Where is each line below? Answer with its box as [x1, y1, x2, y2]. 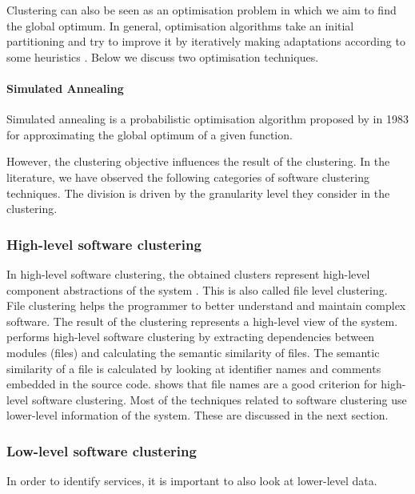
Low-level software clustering [6, 440, 197, 460]
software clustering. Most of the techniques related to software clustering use [31, 391, 407, 408]
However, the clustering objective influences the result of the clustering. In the [6, 153, 390, 170]
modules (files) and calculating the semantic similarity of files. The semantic [6, 343, 380, 360]
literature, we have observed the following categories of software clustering [6, 168, 369, 185]
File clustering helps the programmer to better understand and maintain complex [6, 297, 406, 314]
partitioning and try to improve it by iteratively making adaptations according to [6, 33, 405, 50]
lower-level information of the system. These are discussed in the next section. [6, 407, 389, 424]
